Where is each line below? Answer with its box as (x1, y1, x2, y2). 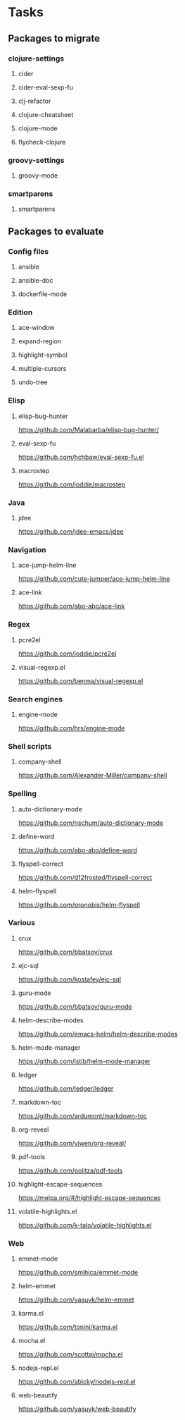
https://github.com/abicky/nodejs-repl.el (18, 1378, 136, 1386)
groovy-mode (18, 171, 58, 180)
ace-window (18, 324, 55, 332)
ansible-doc (18, 276, 53, 285)
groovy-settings (8, 155, 65, 165)
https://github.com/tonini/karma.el (18, 1323, 118, 1331)
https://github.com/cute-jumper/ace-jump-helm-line (18, 575, 170, 583)
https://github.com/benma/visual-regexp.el (18, 676, 143, 685)
